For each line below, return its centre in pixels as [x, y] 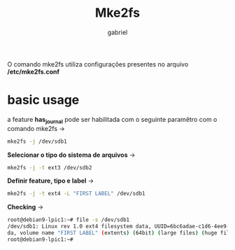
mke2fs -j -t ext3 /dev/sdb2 [50, 167]
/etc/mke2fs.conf [34, 71]
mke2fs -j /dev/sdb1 [37, 141]
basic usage [43, 100]
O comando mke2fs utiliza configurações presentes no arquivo [98, 64]
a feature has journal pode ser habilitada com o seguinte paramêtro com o [112, 120]
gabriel [117, 32]
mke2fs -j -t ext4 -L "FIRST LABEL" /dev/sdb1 [76, 194]
